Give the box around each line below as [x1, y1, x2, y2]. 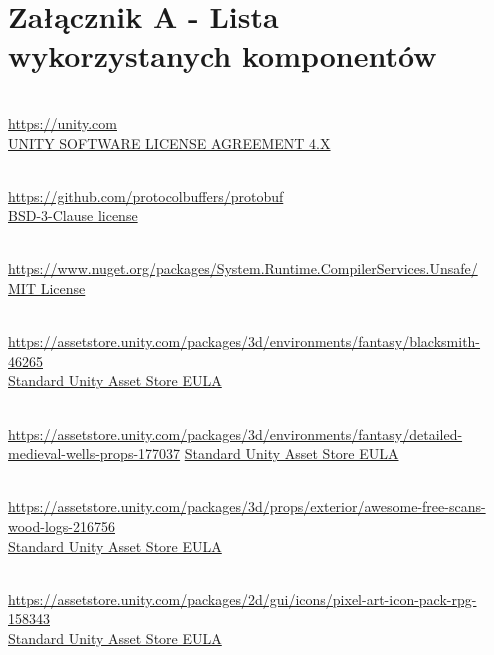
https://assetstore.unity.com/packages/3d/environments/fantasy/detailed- [8, 423, 463, 444]
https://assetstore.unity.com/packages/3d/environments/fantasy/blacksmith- [8, 331, 481, 352]
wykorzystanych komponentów [8, 35, 437, 76]
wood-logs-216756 [8, 516, 116, 536]
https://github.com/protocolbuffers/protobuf [8, 185, 284, 206]
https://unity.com [8, 112, 117, 133]
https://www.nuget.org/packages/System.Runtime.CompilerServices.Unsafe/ [8, 258, 478, 279]
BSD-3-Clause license [8, 205, 138, 226]
